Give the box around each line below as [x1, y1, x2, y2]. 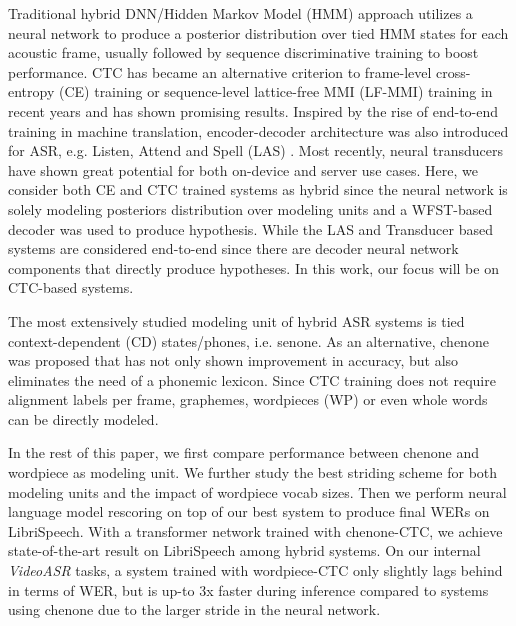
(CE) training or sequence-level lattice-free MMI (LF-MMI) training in [58, 81, 493, 102]
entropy [8, 81, 55, 102]
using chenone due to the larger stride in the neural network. [8, 599, 381, 620]
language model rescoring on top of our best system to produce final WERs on [8, 501, 490, 522]
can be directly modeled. [8, 408, 159, 429]
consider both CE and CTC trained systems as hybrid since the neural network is [8, 179, 508, 200]
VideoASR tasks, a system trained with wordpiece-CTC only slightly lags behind [8, 560, 503, 581]
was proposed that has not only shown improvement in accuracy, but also [8, 350, 459, 371]
